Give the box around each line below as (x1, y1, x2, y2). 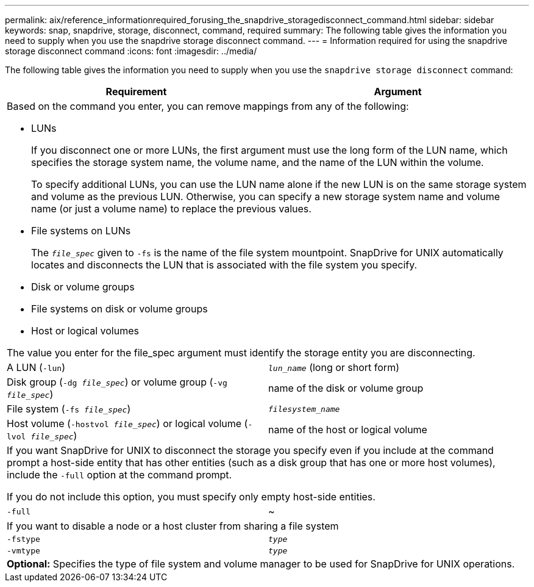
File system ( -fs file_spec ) (7, 403, 131, 415)
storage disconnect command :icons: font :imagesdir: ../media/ (5, 46, 257, 56)
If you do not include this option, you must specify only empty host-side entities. (7, 491, 376, 503)
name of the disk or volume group (268, 382, 424, 394)
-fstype (7, 535, 40, 544)
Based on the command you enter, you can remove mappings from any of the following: (7, 100, 409, 112)
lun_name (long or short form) (268, 361, 399, 373)
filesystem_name (268, 404, 340, 414)
